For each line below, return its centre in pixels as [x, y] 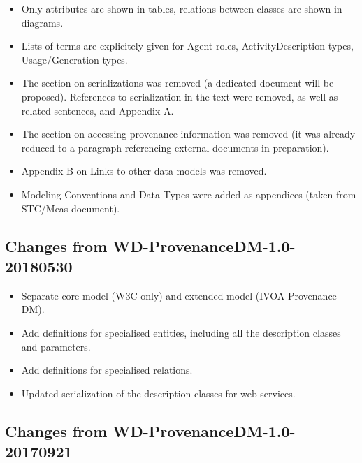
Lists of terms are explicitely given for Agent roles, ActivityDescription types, [187, 46]
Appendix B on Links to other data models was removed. [144, 171]
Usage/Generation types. [74, 59]
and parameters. [56, 346]
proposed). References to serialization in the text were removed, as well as [180, 96]
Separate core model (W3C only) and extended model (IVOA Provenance [179, 295]
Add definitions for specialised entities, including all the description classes [181, 332]
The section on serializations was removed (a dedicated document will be [178, 83]
